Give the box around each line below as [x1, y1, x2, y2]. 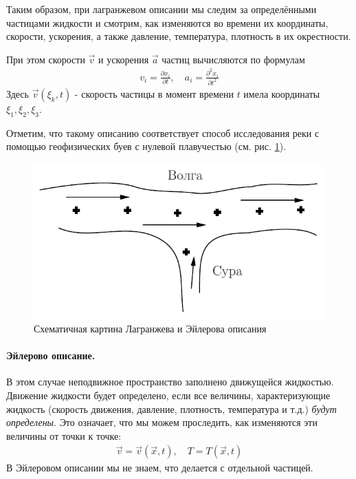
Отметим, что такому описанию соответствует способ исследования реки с [6, 125, 320, 140]
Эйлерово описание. [6, 348, 96, 363]
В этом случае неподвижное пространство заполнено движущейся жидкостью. [6, 374, 334, 389]
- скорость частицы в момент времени [74, 86, 234, 100]
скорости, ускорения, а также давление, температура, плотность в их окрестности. [6, 29, 351, 43]
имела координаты [243, 86, 320, 100]
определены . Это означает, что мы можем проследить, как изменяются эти [6, 415, 318, 429]
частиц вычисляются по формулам [162, 52, 305, 66]
